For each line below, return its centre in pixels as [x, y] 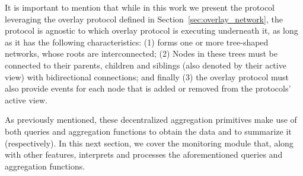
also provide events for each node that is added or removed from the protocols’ [148, 88]
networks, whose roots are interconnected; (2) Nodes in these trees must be [141, 53]
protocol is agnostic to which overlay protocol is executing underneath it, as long [151, 30]
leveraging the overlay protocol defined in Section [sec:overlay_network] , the [144, 19]
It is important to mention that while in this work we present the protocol [140, 7]
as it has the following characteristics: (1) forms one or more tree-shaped [137, 42]
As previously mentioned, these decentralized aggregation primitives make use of [151, 120]
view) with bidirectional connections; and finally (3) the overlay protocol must [147, 76]
